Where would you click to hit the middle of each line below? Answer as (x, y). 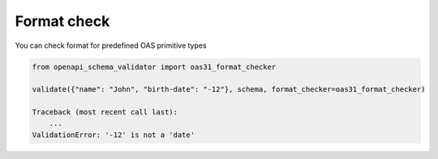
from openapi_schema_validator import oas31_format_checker (154, 67)
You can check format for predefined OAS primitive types (111, 45)
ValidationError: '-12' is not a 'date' (113, 135)
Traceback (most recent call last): (105, 112)
